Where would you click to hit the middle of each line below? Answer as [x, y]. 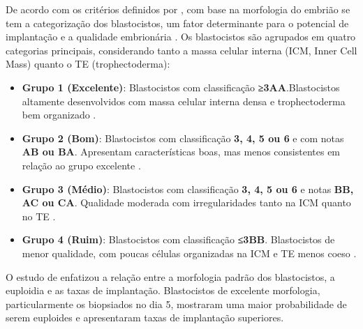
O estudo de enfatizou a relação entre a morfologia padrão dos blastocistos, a [170, 276]
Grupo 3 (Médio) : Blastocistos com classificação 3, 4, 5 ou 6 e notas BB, [188, 189]
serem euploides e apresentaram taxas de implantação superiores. [145, 317]
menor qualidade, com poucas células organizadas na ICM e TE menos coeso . [189, 253]
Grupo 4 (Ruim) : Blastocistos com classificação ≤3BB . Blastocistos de [178, 239]
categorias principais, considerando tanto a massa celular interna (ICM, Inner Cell [181, 50]
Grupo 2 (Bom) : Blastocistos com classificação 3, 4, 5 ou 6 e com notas [183, 138]
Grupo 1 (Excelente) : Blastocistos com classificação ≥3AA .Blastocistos [181, 87]
